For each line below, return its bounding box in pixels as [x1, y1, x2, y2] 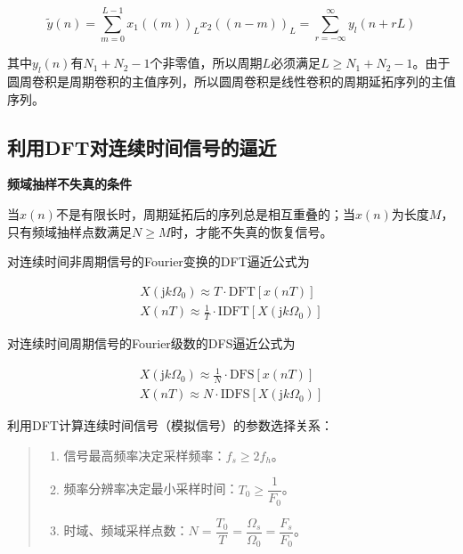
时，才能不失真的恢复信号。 [170, 222, 333, 240]
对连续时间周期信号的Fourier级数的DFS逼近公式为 [7, 334, 296, 353]
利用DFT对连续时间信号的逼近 [7, 133, 277, 160]
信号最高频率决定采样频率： [63, 445, 226, 464]
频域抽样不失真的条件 [7, 175, 132, 193]
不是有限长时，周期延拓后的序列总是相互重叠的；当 [55, 204, 355, 223]
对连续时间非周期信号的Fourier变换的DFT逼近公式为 [7, 252, 310, 271]
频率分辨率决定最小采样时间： [63, 479, 239, 498]
